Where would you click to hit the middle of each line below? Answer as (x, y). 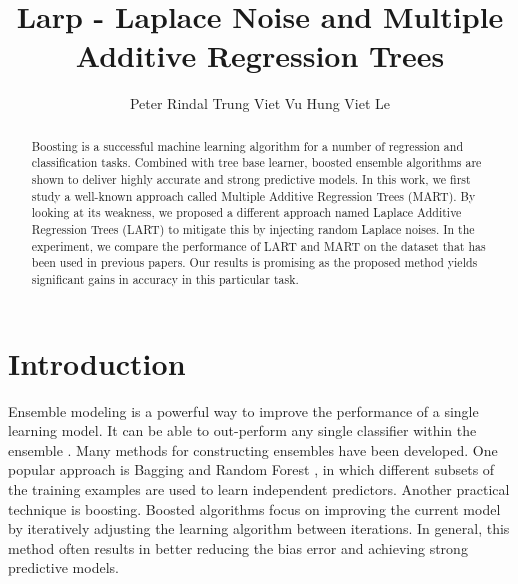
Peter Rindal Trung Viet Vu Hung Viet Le (260, 103)
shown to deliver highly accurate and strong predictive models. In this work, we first (251, 179)
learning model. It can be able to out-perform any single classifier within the (242, 430)
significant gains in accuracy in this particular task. (165, 278)
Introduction (97, 362)
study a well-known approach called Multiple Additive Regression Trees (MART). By (253, 195)
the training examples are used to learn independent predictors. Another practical (259, 488)
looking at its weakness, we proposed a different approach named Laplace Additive (246, 212)
